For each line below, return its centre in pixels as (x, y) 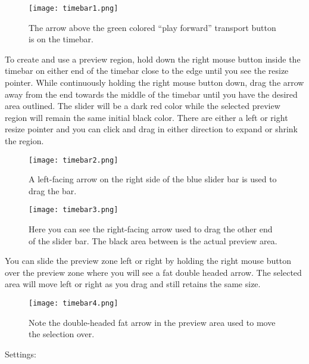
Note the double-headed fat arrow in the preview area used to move (152, 322)
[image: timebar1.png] (74, 8)
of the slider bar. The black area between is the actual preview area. (153, 240)
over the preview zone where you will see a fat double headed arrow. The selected (153, 272)
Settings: (21, 354)
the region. (24, 141)
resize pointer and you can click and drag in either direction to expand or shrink (152, 129)
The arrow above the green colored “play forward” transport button (152, 27)
